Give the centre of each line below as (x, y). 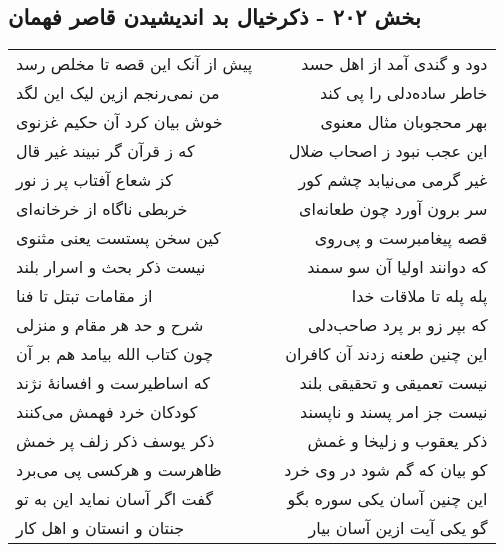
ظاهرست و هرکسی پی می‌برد (119, 470)
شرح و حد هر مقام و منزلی (110, 325)
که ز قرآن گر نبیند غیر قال (105, 151)
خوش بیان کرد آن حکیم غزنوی (119, 122)
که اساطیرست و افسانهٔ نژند (113, 383)
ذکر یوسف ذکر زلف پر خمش (115, 441)
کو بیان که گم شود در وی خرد (386, 470)
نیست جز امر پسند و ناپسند (394, 412)
